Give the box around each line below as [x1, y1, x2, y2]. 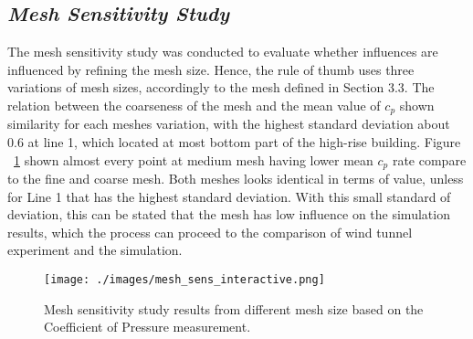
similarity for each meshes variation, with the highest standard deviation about [7, 114, 450, 133]
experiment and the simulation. [7, 240, 183, 260]
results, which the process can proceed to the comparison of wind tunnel [7, 222, 413, 241]
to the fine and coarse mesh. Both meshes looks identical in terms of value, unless [7, 169, 464, 188]
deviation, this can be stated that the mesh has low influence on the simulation [7, 205, 450, 224]
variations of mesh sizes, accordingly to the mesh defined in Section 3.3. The [7, 78, 435, 97]
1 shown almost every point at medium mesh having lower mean [14, 150, 373, 169]
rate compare [392, 150, 467, 169]
